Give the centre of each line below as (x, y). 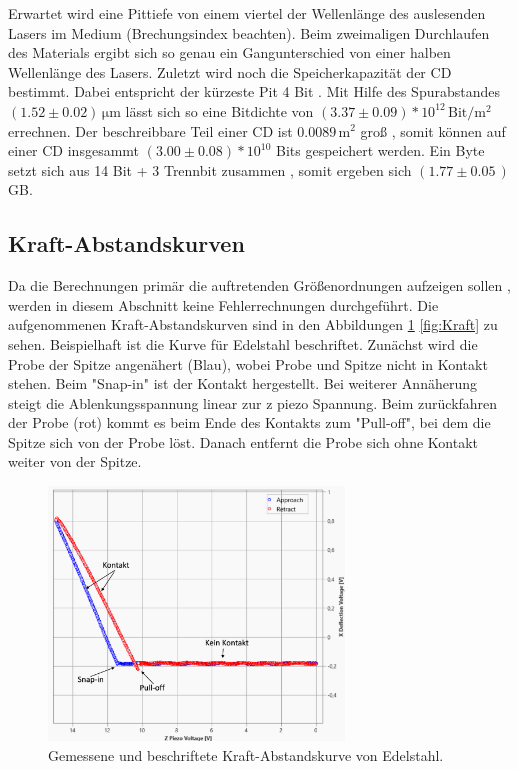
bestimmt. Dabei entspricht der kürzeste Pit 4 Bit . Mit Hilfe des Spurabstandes (254, 91)
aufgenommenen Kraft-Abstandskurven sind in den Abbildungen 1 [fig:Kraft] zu (253, 324)
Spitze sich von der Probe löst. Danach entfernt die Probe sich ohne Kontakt (243, 441)
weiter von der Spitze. (75, 461)
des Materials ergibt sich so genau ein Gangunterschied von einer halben (229, 52)
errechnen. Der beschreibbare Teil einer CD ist (150, 130)
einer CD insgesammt (74, 150)
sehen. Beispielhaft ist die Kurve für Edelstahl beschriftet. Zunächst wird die (243, 343)
